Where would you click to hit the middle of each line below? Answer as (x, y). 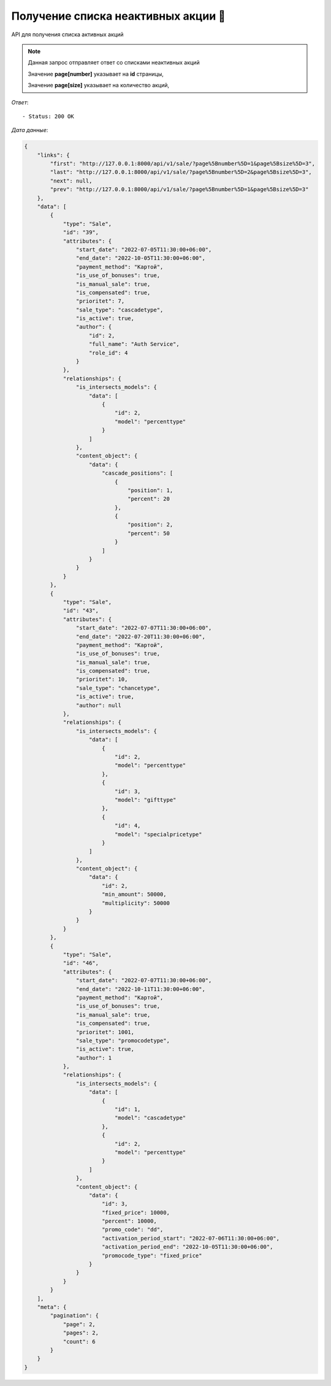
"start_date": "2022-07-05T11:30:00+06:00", (144, 249)
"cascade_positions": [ (137, 473)
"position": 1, (150, 490)
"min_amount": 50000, (134, 895)
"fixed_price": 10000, (135, 1212)
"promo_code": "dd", (132, 1230)
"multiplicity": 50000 (135, 903)
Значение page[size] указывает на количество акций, (99, 85)
